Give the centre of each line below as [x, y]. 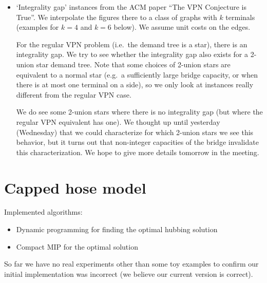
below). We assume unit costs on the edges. [182, 27]
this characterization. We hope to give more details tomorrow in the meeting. [138, 152]
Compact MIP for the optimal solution [77, 246]
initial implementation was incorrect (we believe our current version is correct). [129, 273]
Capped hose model [75, 187]
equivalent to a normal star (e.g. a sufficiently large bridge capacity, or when [137, 74]
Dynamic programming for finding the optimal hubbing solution [117, 229]
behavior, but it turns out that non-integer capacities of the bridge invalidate [137, 142]
